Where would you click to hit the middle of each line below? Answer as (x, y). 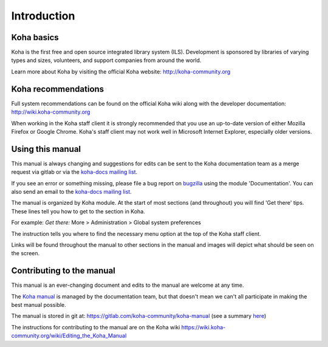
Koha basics (35, 37)
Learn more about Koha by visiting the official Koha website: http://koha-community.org (121, 71)
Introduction (43, 16)
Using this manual (46, 149)
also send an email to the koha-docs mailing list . (71, 192)
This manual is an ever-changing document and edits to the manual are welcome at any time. (128, 285)
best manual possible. (39, 305)
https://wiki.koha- (203, 327)
